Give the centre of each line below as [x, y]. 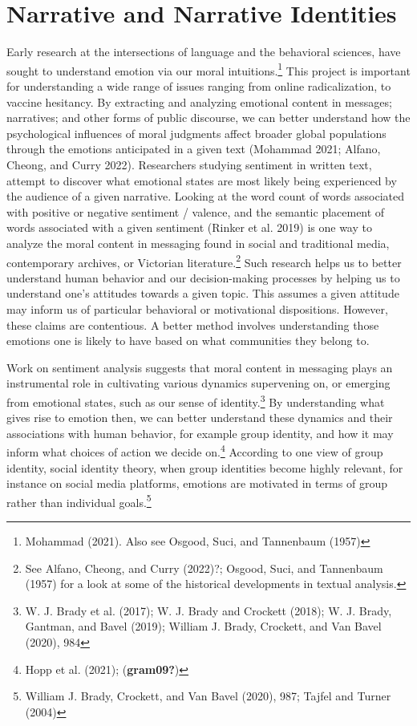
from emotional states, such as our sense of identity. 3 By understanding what [196, 400]
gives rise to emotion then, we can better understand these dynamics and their [200, 418]
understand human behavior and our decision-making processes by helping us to [203, 277]
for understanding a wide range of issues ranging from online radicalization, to [199, 85]
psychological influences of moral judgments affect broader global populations [196, 133]
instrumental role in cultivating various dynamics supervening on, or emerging [198, 383]
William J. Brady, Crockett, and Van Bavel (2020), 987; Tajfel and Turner [208, 696]
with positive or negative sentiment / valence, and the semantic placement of [196, 211]
